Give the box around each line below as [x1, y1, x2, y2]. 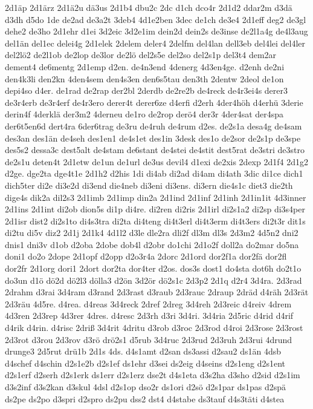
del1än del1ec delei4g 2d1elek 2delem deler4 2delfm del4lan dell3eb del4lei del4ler [5, 36, 306, 49]
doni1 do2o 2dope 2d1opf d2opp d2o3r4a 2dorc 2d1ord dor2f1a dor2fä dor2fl [5, 250, 287, 263]
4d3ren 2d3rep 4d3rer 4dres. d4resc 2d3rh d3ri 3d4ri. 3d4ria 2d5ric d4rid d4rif [5, 309, 294, 322]
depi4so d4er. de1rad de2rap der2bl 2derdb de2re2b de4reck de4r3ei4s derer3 [5, 84, 288, 97]
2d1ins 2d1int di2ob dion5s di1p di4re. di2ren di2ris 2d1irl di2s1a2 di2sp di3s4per [5, 203, 305, 215]
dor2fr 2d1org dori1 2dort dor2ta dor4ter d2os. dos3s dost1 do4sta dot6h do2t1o [5, 262, 302, 275]
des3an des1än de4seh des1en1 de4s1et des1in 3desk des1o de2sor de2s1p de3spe [5, 131, 301, 144]
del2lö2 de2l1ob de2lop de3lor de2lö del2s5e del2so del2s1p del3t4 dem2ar [5, 48, 277, 61]
